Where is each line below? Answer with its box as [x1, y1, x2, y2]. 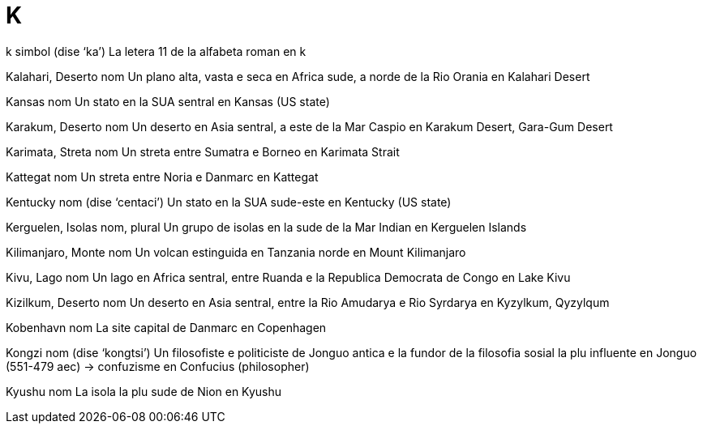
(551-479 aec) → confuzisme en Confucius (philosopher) [6, 359, 310, 373]
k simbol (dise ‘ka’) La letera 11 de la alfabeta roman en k [6, 44, 306, 58]
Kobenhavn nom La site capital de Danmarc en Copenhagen [6, 320, 327, 334]
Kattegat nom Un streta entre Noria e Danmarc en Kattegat [6, 169, 319, 184]
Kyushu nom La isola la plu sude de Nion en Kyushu [6, 384, 282, 398]
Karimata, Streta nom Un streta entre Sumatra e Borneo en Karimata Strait [6, 144, 400, 159]
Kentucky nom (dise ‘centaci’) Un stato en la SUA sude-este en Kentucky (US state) [6, 194, 452, 209]
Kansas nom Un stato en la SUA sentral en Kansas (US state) [6, 94, 330, 109]
